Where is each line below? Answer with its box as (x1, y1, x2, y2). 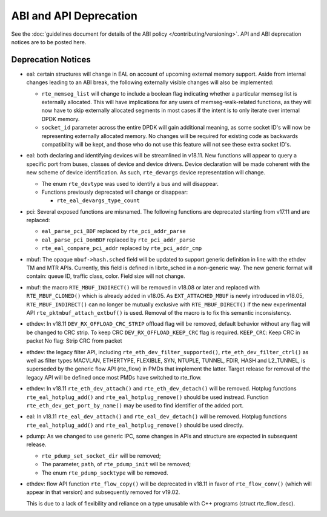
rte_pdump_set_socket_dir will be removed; (41, 452, 161, 459)
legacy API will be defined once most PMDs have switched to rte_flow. (26, 374, 202, 381)
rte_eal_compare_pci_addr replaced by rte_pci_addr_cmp (41, 245, 202, 252)
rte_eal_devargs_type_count (56, 197, 140, 204)
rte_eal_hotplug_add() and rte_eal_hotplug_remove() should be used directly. (26, 421, 244, 429)
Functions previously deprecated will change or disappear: (41, 188, 188, 196)
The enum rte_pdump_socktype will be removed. (41, 469, 169, 476)
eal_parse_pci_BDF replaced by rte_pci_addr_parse (41, 228, 186, 235)
